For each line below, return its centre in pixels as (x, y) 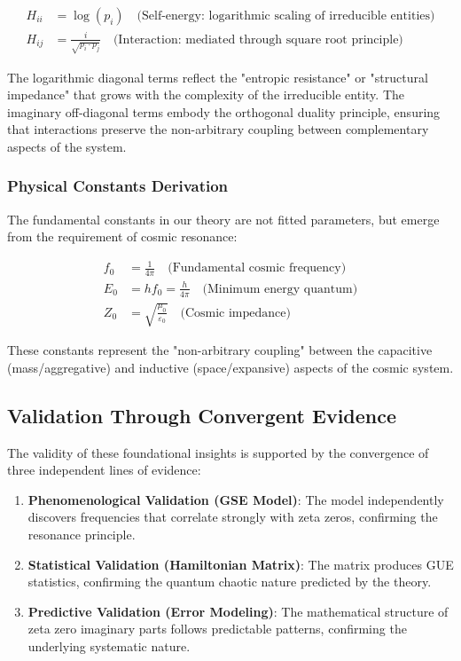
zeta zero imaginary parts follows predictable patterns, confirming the (217, 629)
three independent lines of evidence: (104, 470)
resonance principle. (82, 534)
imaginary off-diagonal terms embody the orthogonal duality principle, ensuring (224, 111)
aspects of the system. (67, 146)
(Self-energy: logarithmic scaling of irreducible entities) (286, 16)
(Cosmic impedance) (235, 313)
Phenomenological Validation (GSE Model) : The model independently (236, 499)
